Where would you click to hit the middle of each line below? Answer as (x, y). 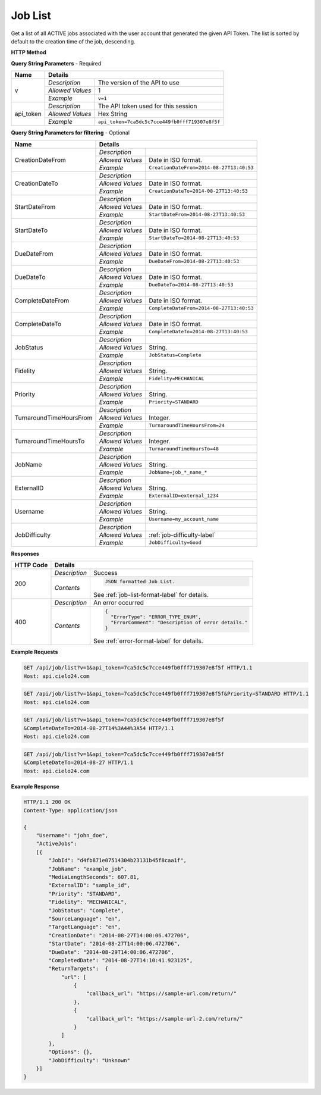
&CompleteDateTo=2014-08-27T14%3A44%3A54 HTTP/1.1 (99, 728)
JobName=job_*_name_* (178, 472)
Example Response (35, 786)
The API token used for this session (147, 106)
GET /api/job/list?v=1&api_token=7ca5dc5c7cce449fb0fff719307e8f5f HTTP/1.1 (138, 668)
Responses (25, 553)
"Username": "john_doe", (72, 836)
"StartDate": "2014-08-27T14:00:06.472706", (114, 944)
